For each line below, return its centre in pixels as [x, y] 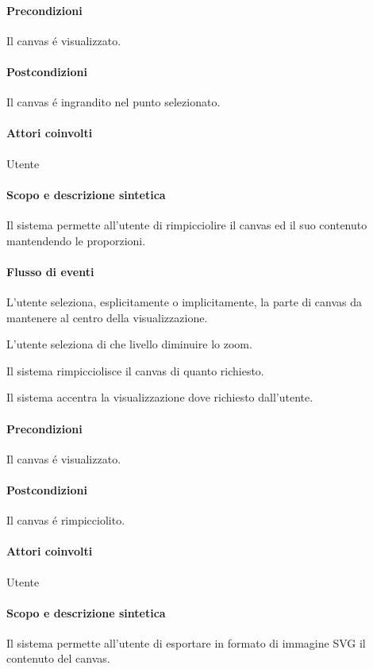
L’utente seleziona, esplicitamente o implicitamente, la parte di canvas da [185, 301]
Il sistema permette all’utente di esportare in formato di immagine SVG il [186, 642]
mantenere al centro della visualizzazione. [107, 317]
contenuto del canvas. [58, 658]
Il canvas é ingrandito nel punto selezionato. [113, 102]
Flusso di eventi [50, 271]
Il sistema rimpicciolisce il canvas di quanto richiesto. [135, 370]
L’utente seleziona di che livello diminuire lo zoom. [129, 344]
